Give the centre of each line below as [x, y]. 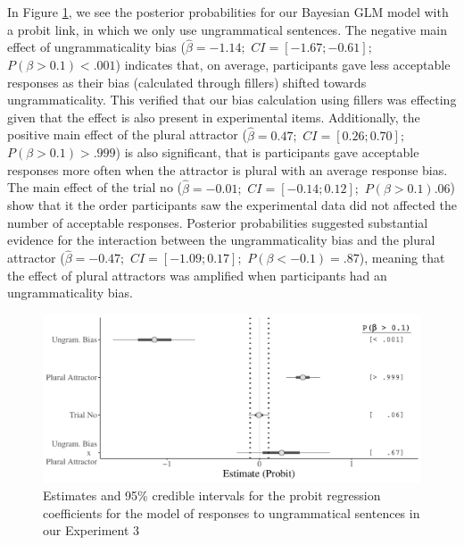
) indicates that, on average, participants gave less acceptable [283, 64]
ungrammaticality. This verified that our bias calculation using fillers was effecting [232, 100]
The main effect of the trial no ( [95, 187]
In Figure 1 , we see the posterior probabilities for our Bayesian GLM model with [228, 12]
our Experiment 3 [91, 530]
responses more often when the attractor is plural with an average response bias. [228, 169]
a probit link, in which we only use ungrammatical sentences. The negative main [228, 29]
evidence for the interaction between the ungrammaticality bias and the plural [221, 240]
